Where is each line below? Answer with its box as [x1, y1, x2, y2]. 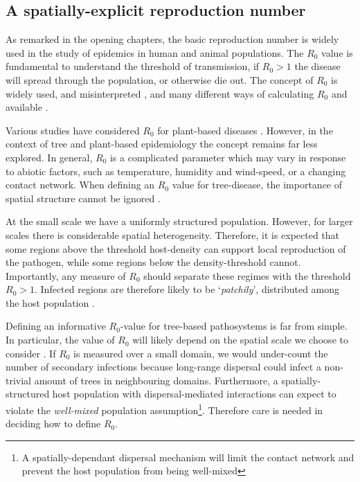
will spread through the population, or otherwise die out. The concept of [6, 72, 314, 87]
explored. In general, [6, 150, 93, 164]
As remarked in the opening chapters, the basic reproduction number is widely [6, 32, 339, 46]
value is [321, 45, 353, 60]
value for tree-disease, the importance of [172, 177, 343, 192]
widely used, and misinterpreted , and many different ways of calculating [6, 86, 314, 100]
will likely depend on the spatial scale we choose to [132, 332, 348, 347]
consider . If [6, 346, 56, 360]
